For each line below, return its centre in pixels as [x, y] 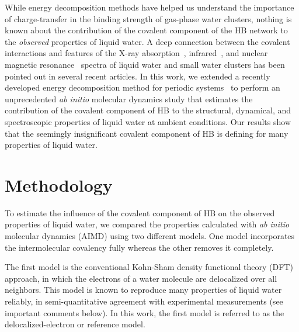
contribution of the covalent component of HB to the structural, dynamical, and [148, 110]
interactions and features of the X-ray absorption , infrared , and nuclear [136, 53]
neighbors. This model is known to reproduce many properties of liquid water [143, 290]
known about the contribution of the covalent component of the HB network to [146, 30]
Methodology [59, 184]
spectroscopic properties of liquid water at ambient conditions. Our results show [148, 121]
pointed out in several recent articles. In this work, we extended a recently [138, 76]
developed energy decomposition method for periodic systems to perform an [142, 87]
